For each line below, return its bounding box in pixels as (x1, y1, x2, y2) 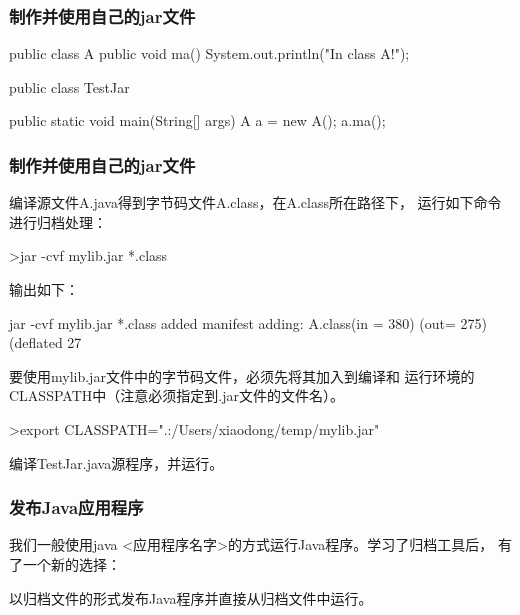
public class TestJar (9, 76, 130, 97)
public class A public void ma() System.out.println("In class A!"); (9, 43, 410, 64)
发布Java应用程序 (9, 495, 144, 520)
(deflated (9, 332, 63, 353)
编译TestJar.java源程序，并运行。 (9, 452, 224, 473)
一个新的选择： (22, 553, 121, 574)
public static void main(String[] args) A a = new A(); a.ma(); (9, 110, 386, 131)
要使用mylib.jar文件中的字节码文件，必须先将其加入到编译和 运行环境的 (9, 365, 475, 386)
